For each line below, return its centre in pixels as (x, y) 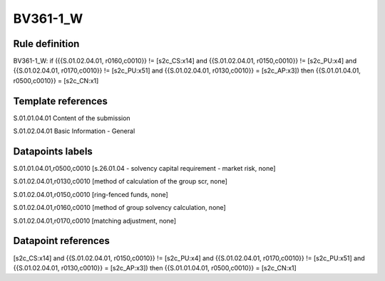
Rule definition (46, 44)
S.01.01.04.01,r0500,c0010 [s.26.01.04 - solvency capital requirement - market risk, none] (144, 169)
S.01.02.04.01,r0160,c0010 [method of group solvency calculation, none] (119, 208)
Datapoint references (62, 241)
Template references (61, 101)
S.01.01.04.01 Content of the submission (72, 118)
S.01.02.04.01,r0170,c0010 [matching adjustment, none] (95, 221)
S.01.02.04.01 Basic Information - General (74, 131)
